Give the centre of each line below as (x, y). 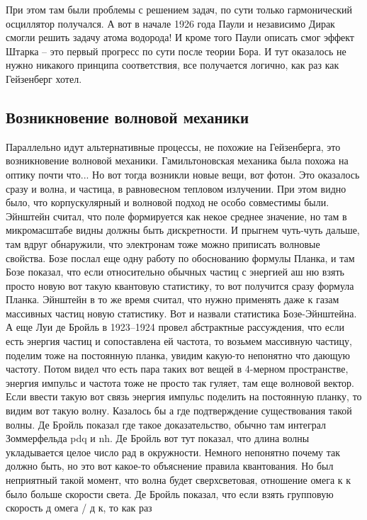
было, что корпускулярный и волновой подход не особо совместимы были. (168, 202)
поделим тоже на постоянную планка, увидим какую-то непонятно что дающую (178, 355)
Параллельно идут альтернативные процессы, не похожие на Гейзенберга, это (173, 146)
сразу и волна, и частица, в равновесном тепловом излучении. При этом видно (176, 188)
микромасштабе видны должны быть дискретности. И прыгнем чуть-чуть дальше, (183, 230)
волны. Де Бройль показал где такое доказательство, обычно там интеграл (166, 424)
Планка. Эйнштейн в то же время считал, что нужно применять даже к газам (173, 299)
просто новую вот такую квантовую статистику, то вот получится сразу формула (180, 285)
